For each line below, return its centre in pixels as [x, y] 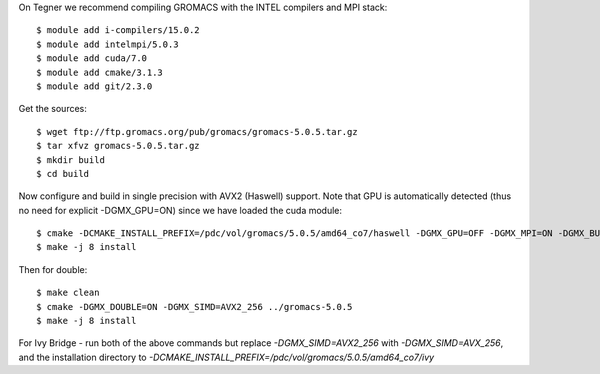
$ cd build [63, 173]
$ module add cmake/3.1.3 [100, 72]
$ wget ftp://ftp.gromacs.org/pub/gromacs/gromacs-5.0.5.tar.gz [197, 131]
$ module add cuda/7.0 [92, 58]
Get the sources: [52, 109]
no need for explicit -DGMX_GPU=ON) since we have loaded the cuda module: [180, 210]
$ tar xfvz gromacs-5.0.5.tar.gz [118, 146]
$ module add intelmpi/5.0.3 [107, 44]
